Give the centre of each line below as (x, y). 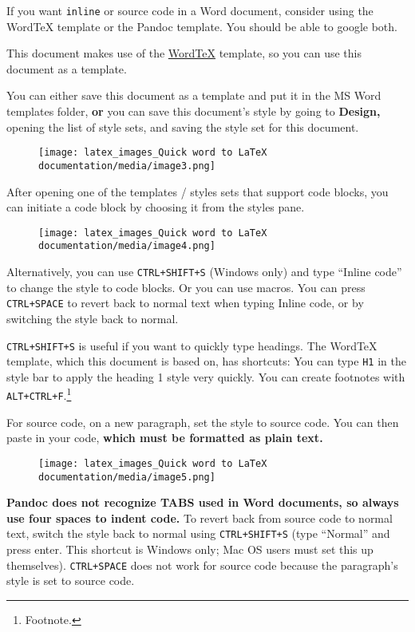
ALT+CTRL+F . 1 (39, 394)
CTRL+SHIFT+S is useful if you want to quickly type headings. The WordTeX (192, 345)
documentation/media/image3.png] (127, 166)
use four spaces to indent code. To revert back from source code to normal (200, 517)
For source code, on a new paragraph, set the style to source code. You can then (203, 422)
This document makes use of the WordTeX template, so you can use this (184, 53)
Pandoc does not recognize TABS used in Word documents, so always (203, 502)
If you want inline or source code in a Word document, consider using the (190, 10)
